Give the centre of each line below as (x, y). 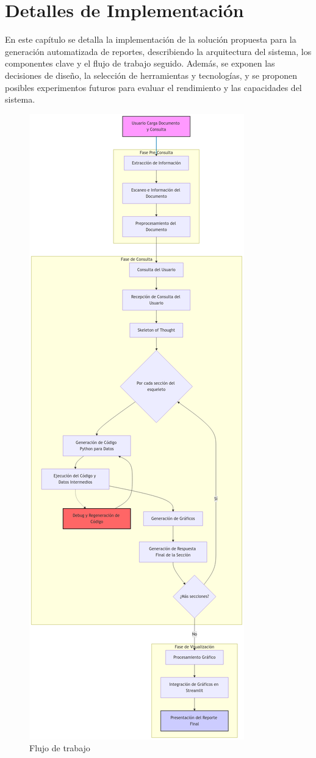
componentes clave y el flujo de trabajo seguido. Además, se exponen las (140, 63)
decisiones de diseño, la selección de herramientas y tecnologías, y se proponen (151, 75)
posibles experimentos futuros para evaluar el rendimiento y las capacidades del (153, 87)
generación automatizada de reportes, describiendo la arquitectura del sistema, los (158, 51)
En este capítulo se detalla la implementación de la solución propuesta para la (151, 39)
